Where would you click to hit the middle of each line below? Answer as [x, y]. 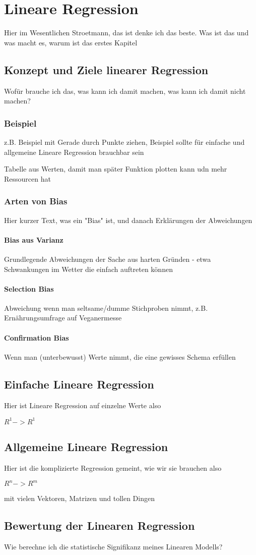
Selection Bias [29, 288]
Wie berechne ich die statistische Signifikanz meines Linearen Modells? [113, 546]
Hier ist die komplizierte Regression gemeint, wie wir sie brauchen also [113, 467]
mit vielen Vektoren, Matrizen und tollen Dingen [79, 498]
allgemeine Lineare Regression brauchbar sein [74, 152]
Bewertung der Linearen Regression [100, 525]
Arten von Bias [36, 201]
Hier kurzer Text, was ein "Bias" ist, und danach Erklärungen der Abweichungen [128, 220]
